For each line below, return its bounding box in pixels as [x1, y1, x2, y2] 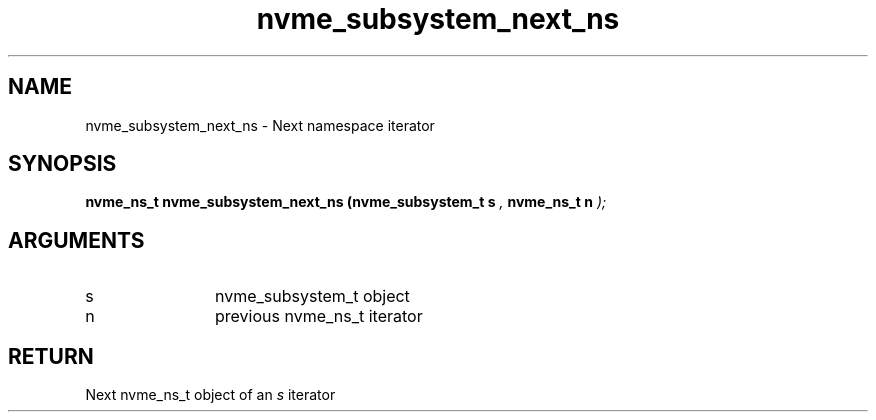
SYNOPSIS [8, 151, 117, 177]
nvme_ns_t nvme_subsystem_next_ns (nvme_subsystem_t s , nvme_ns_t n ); [85, 193, 607, 211]
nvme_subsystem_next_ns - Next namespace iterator [85, 116, 435, 134]
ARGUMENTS [8, 227, 145, 253]
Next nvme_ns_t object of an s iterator [85, 386, 336, 404]
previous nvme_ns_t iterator [214, 306, 423, 327]
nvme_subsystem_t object [214, 286, 410, 307]
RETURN [8, 343, 94, 369]
